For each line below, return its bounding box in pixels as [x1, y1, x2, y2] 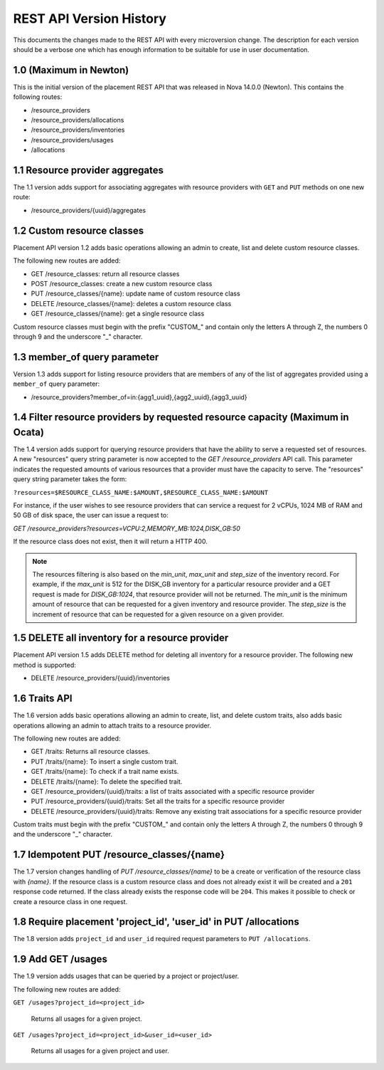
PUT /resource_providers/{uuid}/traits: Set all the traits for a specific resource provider [31, 797, 285, 806]
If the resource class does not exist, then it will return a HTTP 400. [13, 537, 208, 546]
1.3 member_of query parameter [13, 351, 159, 363]
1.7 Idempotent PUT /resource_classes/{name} [13, 849, 225, 861]
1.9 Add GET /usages [13, 953, 108, 965]
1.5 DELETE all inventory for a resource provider [13, 632, 229, 644]
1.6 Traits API [13, 693, 73, 705]
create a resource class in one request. [13, 897, 128, 906]
